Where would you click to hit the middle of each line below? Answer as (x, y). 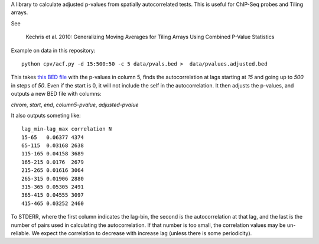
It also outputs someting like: (46, 115)
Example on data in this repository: (53, 50)
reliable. (21, 233)
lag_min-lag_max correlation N (67, 129)
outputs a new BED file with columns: (56, 94)
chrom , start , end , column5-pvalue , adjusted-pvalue (75, 105)
